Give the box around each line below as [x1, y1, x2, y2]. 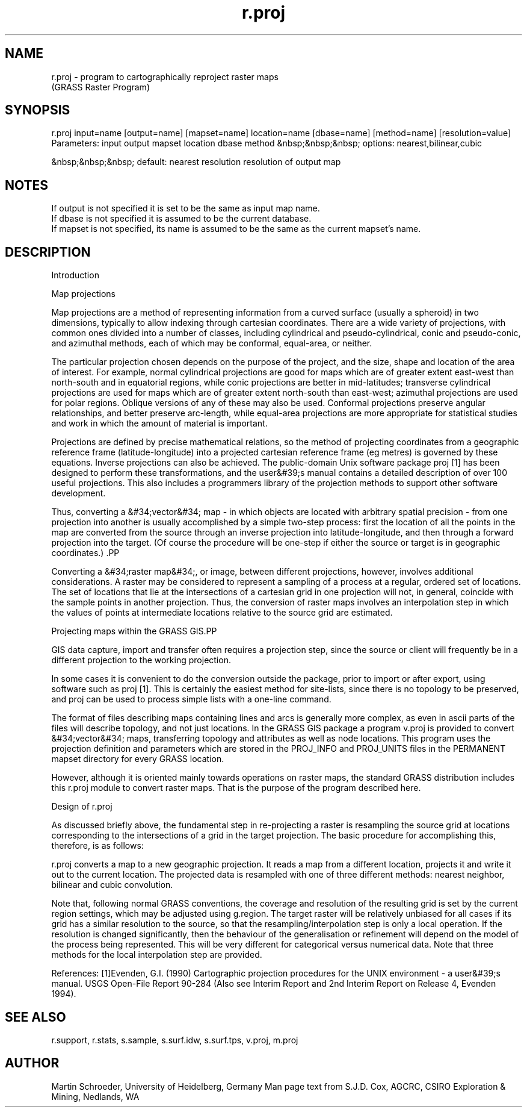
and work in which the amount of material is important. [51, 418, 268, 429]
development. [51, 488, 106, 499]
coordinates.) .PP [51, 548, 120, 558]
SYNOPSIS [5, 102, 70, 118]
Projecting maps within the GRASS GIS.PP [51, 626, 217, 637]
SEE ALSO [5, 1009, 66, 1025]
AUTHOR [5, 1055, 60, 1071]
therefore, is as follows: [51, 840, 144, 851]
